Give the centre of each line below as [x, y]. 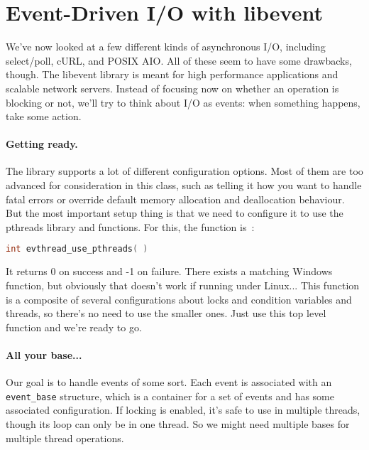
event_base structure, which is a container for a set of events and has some [170, 396]
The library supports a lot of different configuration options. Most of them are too [184, 171]
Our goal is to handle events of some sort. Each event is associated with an [169, 382]
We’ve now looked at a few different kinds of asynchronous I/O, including [166, 47]
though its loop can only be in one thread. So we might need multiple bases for [178, 423]
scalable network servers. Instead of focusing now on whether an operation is [172, 88]
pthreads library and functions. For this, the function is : [130, 226]
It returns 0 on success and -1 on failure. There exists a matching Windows [169, 271]
